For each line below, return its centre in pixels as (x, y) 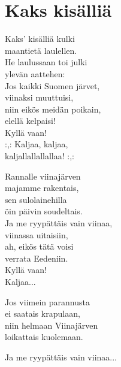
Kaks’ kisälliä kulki (40, 39)
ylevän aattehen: (35, 73)
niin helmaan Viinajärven (52, 325)
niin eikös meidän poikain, (53, 109)
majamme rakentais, (42, 188)
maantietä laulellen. (41, 50)
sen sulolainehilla (36, 199)
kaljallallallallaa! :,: (40, 156)
